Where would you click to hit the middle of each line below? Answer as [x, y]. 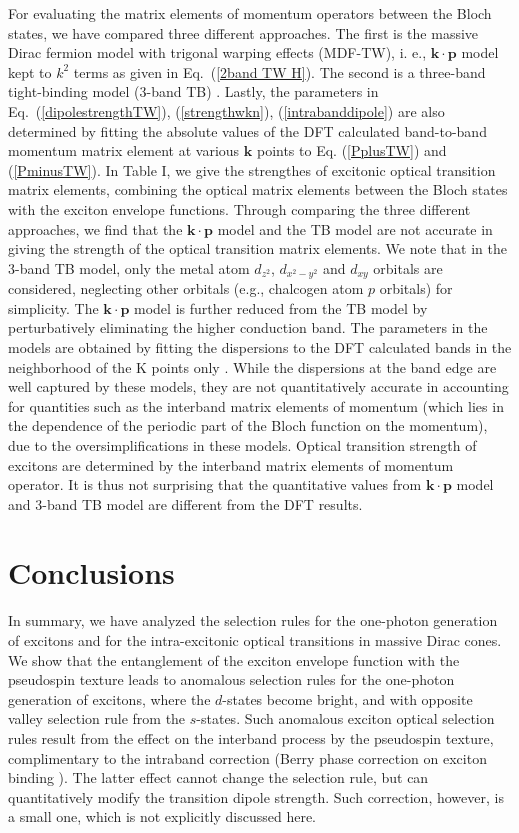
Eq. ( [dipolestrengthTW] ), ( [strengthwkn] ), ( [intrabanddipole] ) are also [226, 110]
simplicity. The [53, 307]
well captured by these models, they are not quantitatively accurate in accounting [258, 386]
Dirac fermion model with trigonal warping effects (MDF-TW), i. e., [217, 52]
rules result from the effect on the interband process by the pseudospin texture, [251, 737]
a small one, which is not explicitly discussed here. [162, 816]
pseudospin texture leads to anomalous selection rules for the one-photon [231, 679]
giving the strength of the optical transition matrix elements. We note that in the [257, 248]
